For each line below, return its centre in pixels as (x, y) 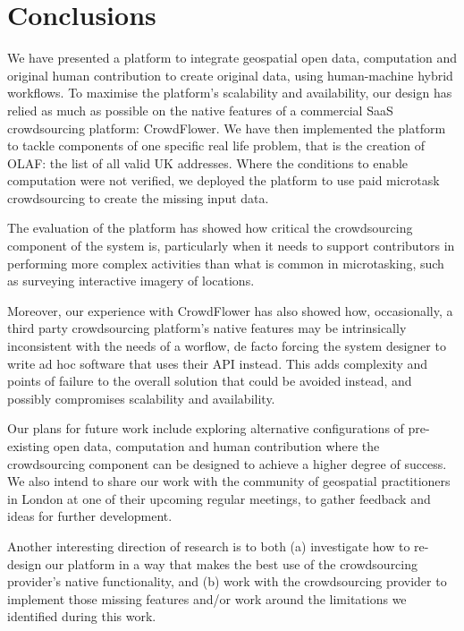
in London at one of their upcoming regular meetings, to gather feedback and (219, 498)
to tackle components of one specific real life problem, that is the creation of (216, 145)
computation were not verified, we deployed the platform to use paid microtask (224, 180)
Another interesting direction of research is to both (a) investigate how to (209, 546)
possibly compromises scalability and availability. (141, 398)
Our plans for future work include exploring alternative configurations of (206, 428)
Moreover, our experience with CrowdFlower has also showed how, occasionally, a (230, 310)
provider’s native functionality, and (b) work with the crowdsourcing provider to (227, 581)
